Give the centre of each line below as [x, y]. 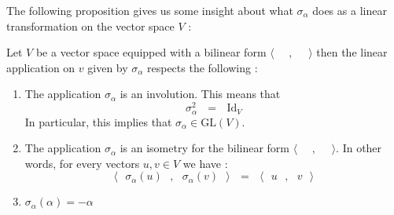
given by [108, 67]
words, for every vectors [82, 163]
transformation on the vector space [90, 26]
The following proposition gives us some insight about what [150, 10]
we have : [205, 163]
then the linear [352, 52]
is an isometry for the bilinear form [205, 148]
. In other [359, 148]
